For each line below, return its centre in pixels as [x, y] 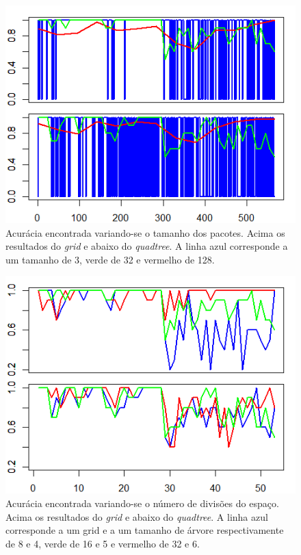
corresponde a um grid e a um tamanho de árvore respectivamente [145, 530]
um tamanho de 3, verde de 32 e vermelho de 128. [110, 259]
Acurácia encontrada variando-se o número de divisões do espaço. [142, 503]
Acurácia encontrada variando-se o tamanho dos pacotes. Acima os [145, 232]
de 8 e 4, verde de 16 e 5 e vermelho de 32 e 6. [103, 543]
